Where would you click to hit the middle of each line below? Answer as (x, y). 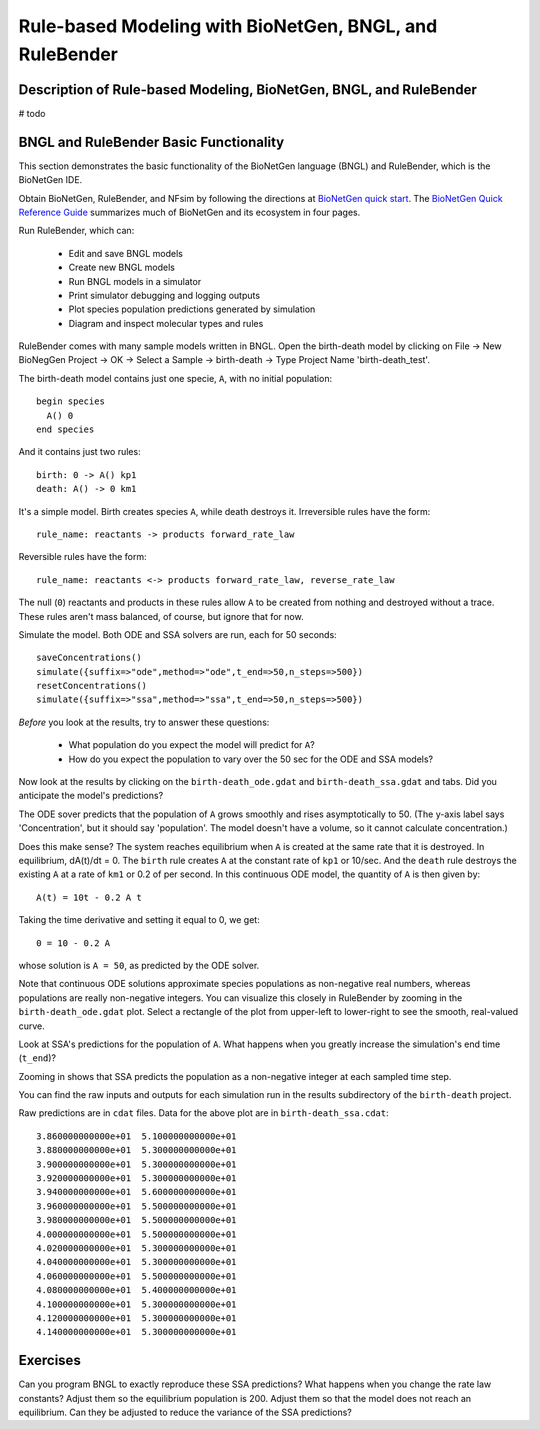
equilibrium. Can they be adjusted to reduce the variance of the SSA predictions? (185, 1412)
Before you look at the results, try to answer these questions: (144, 722)
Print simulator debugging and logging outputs (164, 295)
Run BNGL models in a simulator (135, 281)
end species (65, 429)
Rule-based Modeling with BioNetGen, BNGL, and (228, 26)
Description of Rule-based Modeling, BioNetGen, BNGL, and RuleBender (247, 89)
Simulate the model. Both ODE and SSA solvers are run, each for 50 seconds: (177, 634)
